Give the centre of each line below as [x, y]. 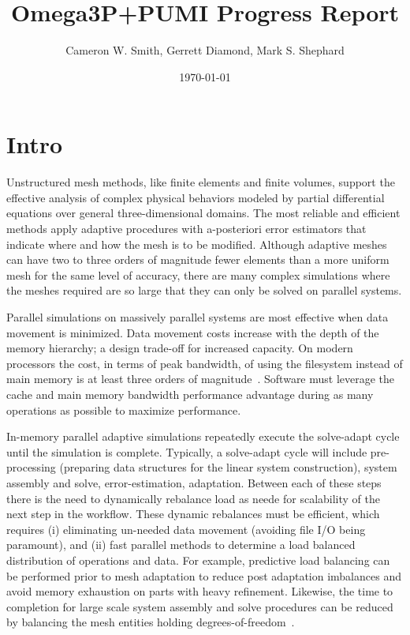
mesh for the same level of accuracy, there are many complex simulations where [198, 274]
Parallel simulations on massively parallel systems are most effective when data [198, 317]
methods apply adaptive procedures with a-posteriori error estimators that [186, 229]
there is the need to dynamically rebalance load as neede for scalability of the [193, 498]
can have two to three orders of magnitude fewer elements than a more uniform [198, 259]
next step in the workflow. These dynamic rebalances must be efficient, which [193, 514]
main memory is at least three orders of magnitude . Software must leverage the [201, 379]
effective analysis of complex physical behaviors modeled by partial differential [196, 197]
